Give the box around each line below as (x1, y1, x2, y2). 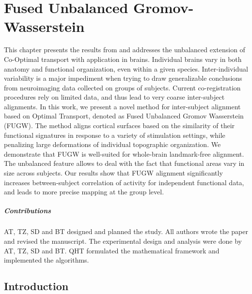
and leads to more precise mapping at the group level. (4, 187, 164, 197)
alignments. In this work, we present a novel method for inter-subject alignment (4, 101, 241, 111)
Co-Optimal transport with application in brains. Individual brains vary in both (4, 54, 242, 64)
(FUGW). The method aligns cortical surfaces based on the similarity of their (4, 120, 235, 131)
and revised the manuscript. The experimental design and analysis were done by (4, 235, 242, 246)
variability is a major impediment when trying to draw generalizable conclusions (4, 73, 242, 83)
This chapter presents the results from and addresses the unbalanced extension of (4, 44, 245, 55)
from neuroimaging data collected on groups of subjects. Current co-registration (4, 82, 241, 92)
